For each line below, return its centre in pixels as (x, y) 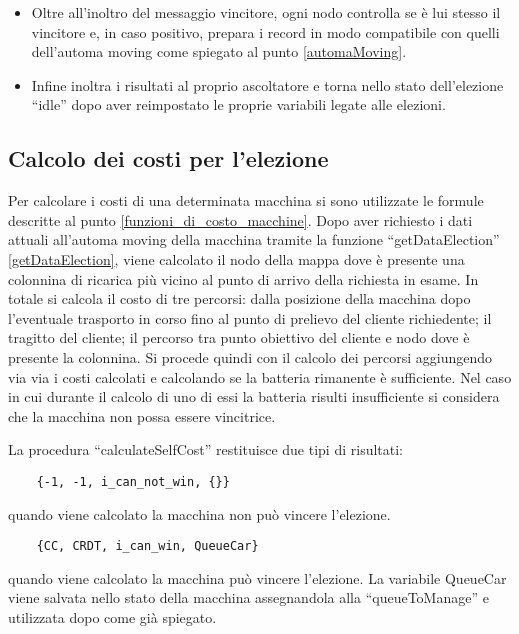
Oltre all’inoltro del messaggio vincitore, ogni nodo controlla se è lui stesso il (266, 12)
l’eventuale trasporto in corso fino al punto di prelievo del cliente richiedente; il (250, 317)
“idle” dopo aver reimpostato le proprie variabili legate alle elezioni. (238, 104)
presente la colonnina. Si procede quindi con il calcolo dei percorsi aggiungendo (250, 356)
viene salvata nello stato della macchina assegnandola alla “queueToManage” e (248, 597)
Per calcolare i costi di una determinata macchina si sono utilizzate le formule (246, 200)
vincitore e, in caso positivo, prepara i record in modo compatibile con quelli (265, 31)
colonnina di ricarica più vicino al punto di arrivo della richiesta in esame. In (243, 278)
